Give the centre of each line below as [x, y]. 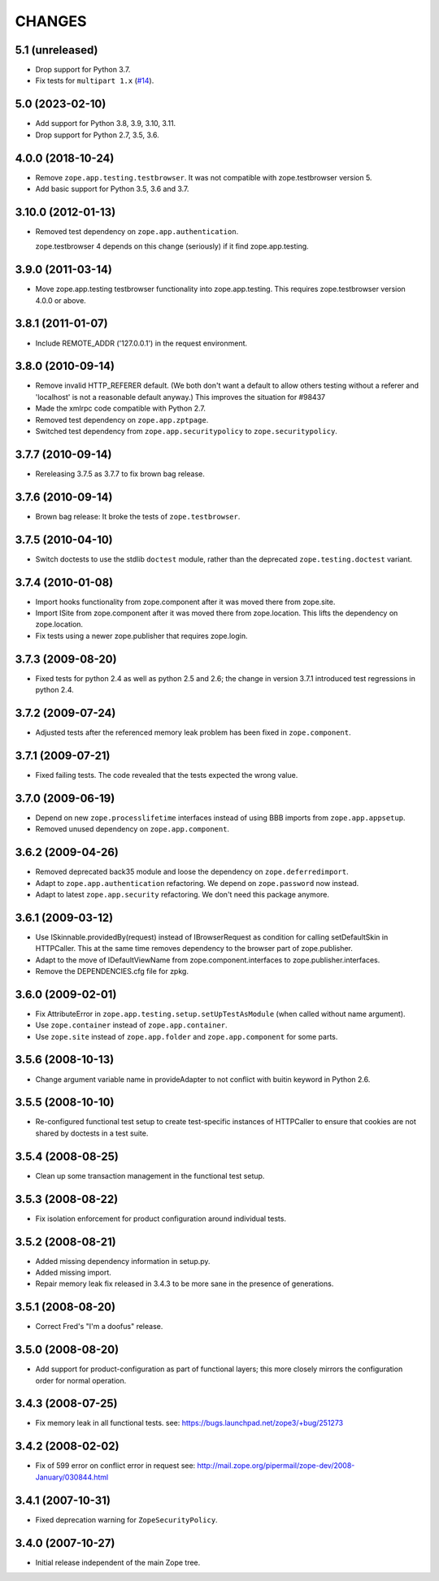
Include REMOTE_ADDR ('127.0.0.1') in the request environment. [141, 343]
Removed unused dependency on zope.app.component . [133, 829]
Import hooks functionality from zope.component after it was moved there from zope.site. [185, 602]
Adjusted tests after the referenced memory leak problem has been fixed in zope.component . [193, 732]
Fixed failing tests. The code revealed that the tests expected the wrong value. [167, 775]
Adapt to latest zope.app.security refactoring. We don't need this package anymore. [182, 894]
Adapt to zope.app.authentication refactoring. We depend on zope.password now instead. [197, 883]
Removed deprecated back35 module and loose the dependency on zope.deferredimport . [192, 872]
